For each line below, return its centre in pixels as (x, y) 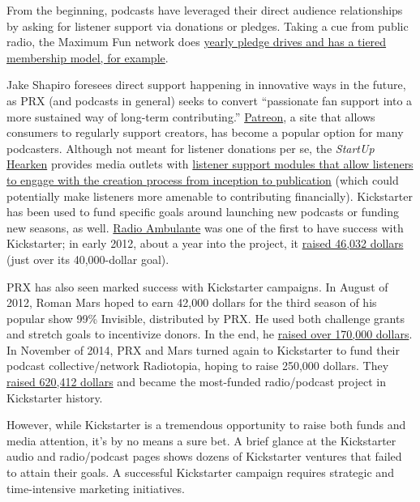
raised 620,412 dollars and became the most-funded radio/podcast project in (196, 382)
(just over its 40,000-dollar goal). (88, 259)
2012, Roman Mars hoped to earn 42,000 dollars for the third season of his (192, 302)
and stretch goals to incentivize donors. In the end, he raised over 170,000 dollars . (210, 334)
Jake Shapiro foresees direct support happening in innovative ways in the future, (206, 85)
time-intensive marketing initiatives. (96, 488)
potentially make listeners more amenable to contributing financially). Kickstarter (210, 196)
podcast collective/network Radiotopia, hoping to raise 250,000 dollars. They (198, 366)
